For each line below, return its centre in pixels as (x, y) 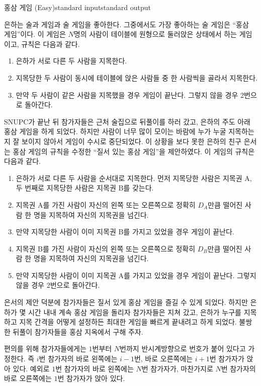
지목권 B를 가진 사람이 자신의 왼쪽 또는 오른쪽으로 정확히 (106, 248)
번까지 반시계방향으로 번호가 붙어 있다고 (183, 348)
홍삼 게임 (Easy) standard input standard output (78, 7)
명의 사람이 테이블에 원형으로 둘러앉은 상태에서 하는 (155, 34)
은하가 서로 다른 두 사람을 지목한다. (71, 61)
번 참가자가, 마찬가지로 (177, 368)
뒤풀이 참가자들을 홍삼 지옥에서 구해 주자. (78, 331)
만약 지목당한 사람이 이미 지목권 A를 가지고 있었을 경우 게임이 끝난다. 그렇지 (136, 275)
